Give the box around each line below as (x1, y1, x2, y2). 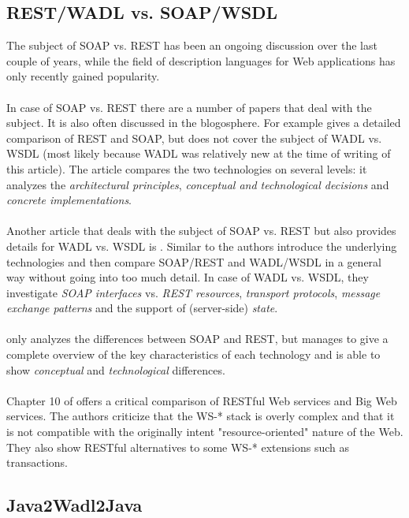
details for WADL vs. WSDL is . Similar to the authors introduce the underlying (6, 237, 397, 254)
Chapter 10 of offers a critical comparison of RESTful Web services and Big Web (6, 392, 397, 408)
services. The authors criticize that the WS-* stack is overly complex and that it (6, 408, 395, 424)
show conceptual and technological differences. (6, 361, 225, 378)
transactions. (6, 454, 68, 471)
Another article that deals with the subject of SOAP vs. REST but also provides (6, 222, 396, 239)
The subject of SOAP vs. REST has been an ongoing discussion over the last (6, 37, 377, 54)
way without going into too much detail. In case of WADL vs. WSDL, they (6, 269, 369, 285)
